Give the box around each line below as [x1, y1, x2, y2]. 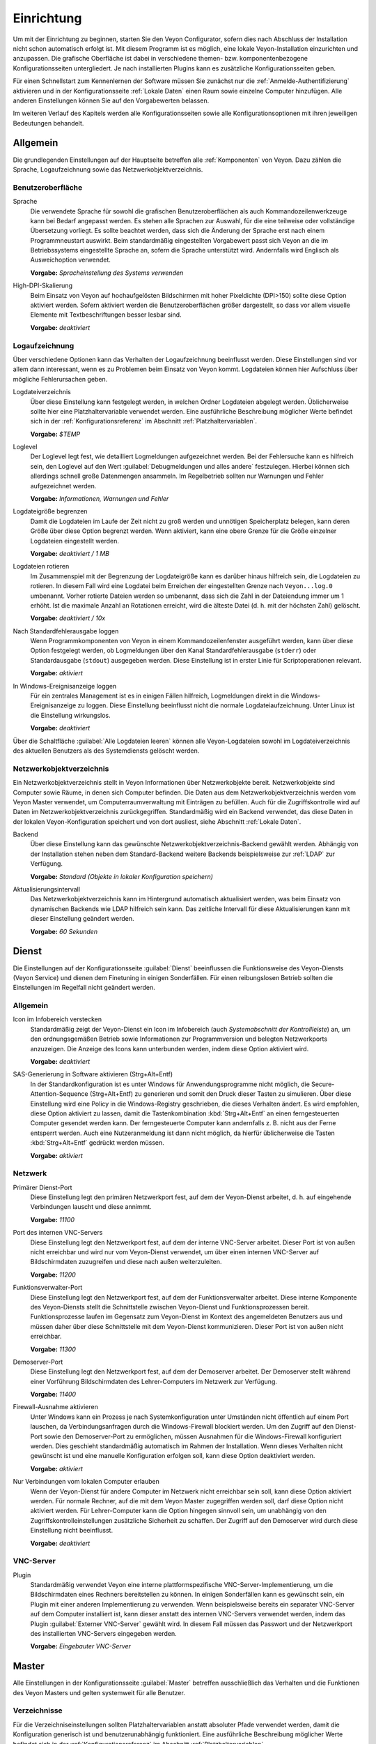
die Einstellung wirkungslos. [30, 711, 111, 719]
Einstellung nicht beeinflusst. [30, 1526, 113, 1535]
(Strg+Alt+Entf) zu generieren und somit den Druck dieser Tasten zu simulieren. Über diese [89, 1090, 352, 1098]
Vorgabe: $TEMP [30, 430, 81, 438]
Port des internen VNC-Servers [13, 1228, 103, 1237]
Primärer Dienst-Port [13, 1183, 72, 1192]
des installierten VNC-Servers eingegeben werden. [30, 1630, 177, 1638]
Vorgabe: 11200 [30, 1270, 76, 1279]
